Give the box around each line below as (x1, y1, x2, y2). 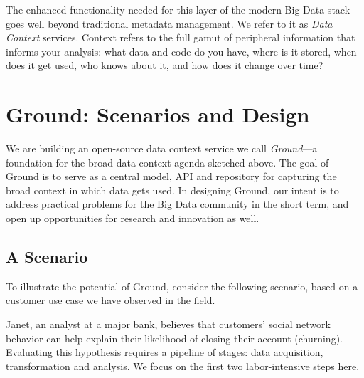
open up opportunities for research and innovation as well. (6, 211, 259, 226)
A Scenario (6, 246, 88, 268)
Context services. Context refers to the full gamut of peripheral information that (6, 30, 355, 45)
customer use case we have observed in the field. (6, 293, 215, 308)
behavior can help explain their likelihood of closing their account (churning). (6, 330, 343, 345)
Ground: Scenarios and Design (6, 100, 310, 129)
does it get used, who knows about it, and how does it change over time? (6, 58, 323, 73)
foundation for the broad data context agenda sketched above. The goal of (6, 154, 329, 169)
